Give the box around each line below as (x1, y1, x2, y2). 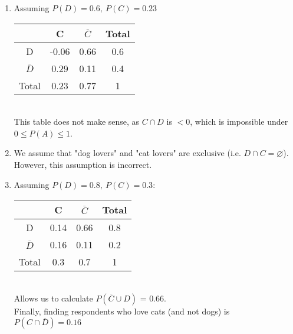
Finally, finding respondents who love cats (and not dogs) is (14, 304, 230, 317)
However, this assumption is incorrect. (14, 158, 152, 170)
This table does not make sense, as (14, 115, 140, 128)
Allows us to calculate (14, 291, 93, 304)
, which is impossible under (190, 115, 288, 128)
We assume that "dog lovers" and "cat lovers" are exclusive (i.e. (14, 147, 241, 159)
